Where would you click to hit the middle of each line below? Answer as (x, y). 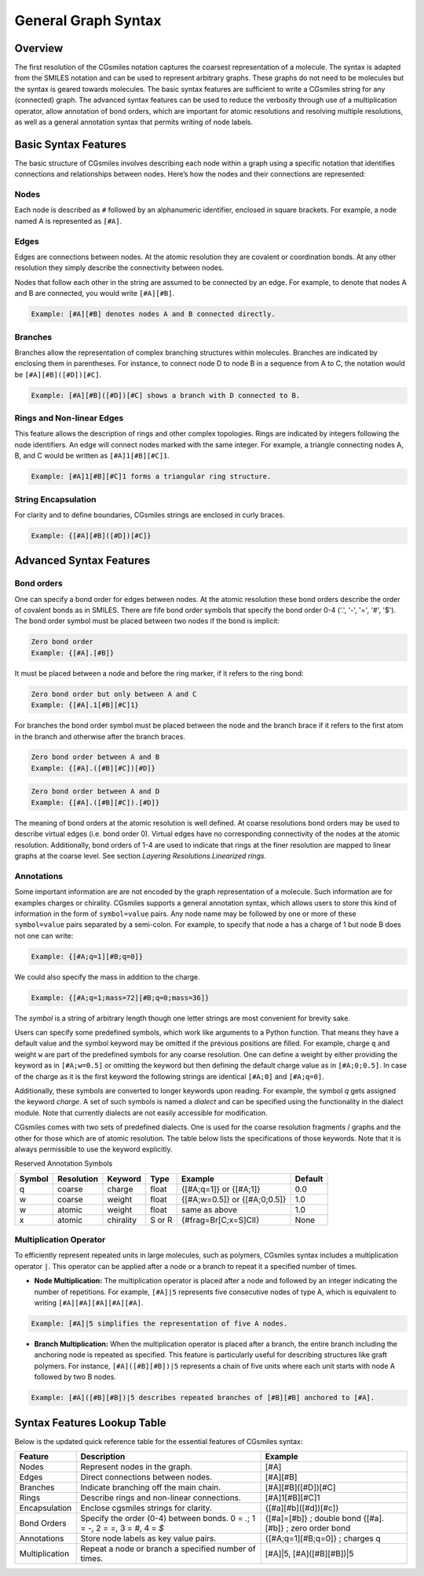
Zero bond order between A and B (95, 757)
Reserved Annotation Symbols (64, 1164)
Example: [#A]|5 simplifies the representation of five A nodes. (159, 1324)
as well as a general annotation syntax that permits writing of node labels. (133, 122)
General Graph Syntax (88, 20)
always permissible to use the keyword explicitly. (93, 1149)
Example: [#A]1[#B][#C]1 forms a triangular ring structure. (151, 476)
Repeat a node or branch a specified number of (168, 1549)
